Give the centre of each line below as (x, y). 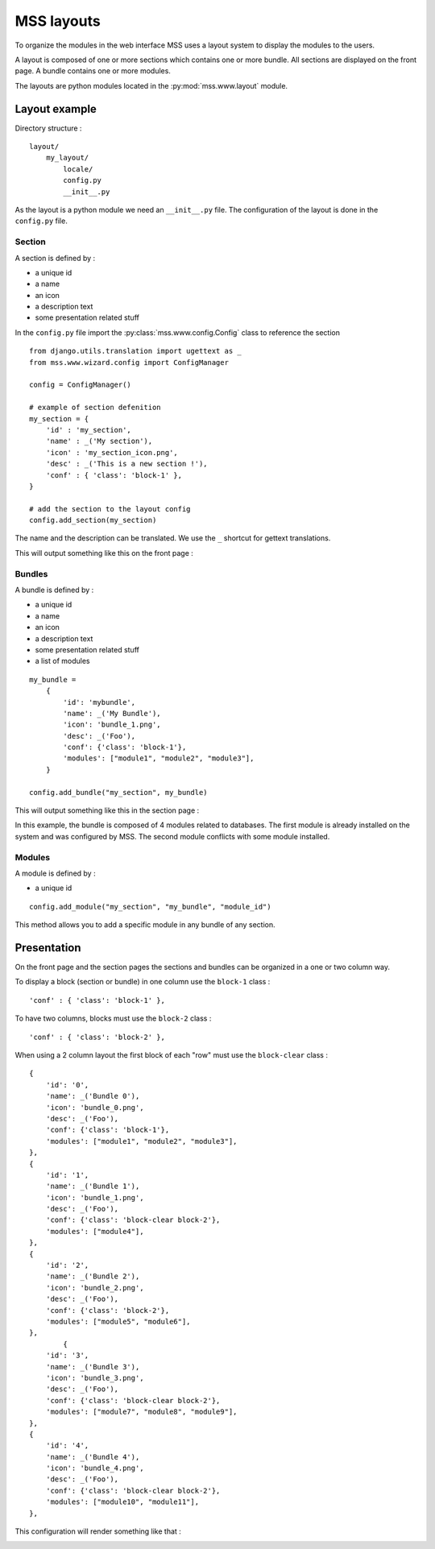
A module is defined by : (55, 873)
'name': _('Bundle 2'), (93, 1276)
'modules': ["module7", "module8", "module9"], (141, 1412)
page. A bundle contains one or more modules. (93, 71)
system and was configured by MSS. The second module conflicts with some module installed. (172, 836)
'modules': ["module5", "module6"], (118, 1321)
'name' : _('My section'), (99, 441)
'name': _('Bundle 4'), (93, 1457)
